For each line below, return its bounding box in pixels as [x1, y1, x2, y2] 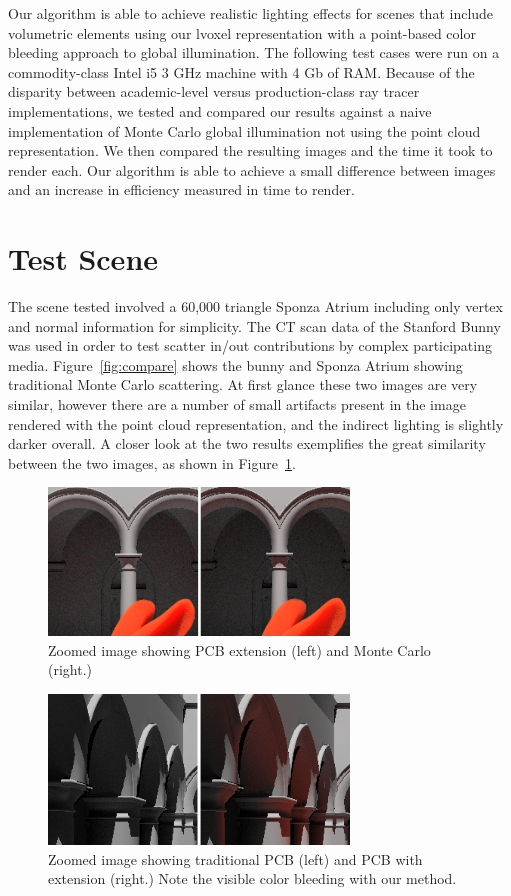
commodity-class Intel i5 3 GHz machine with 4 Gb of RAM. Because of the [8, 61, 475, 82]
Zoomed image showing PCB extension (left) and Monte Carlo [48, 639, 431, 660]
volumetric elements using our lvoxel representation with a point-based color [8, 22, 476, 43]
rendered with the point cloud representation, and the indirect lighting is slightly [8, 413, 504, 434]
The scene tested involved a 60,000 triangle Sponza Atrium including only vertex [8, 296, 503, 317]
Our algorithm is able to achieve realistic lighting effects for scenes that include [8, 3, 494, 23]
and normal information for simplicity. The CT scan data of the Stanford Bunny [8, 315, 501, 336]
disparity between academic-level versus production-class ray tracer [8, 81, 420, 102]
